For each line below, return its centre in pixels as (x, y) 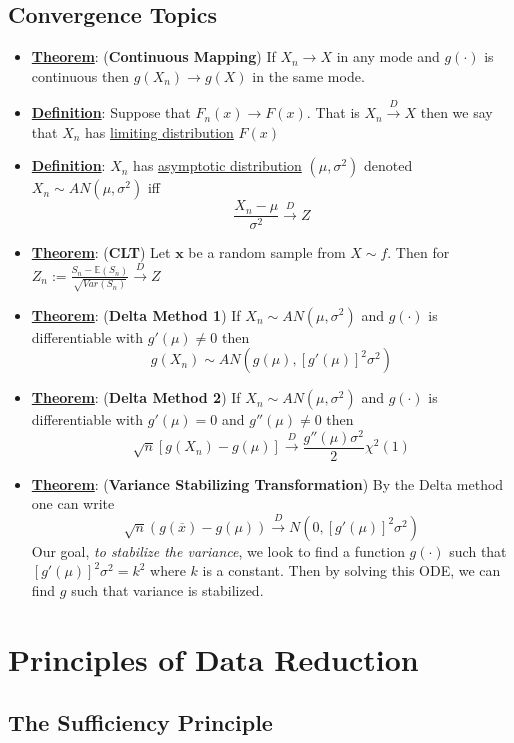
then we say (456, 112)
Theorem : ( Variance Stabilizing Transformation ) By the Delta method (267, 483)
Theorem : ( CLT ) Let (101, 252)
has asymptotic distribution (217, 165)
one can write (73, 503)
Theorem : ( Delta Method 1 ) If (136, 314)
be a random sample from (267, 252)
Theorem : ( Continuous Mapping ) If (153, 56)
